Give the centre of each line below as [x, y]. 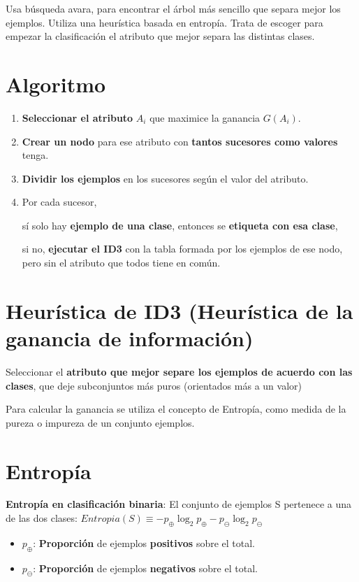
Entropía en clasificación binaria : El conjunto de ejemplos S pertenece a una [179, 504]
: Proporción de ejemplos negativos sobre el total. [145, 568]
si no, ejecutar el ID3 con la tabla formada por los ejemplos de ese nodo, [182, 249]
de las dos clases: [42, 518]
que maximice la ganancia [205, 117]
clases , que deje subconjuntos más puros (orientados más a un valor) [154, 385]
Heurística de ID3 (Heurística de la [179, 310]
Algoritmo [56, 84]
